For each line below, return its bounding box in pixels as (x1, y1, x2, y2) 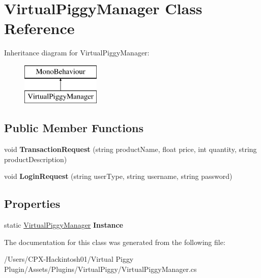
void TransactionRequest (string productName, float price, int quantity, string (4, 144, 257, 155)
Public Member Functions (4, 120, 143, 136)
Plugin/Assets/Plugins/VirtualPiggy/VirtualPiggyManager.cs (4, 264, 197, 274)
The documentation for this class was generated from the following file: (4, 236, 225, 247)
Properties (4, 196, 61, 211)
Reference (4, 18, 75, 39)
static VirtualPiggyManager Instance (4, 220, 123, 230)
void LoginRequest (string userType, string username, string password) (4, 171, 233, 181)
